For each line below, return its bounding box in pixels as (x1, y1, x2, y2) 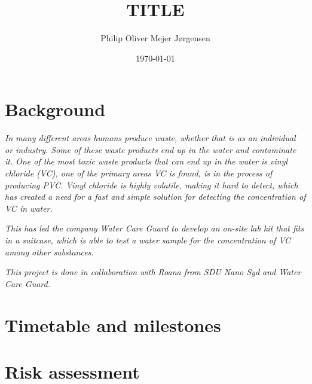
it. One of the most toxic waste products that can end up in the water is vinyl (5, 155, 288, 167)
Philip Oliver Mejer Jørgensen (100, 32, 210, 44)
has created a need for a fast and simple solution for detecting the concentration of (5, 190, 306, 203)
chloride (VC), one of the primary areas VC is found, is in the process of (5, 167, 273, 179)
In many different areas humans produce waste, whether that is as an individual (5, 132, 296, 144)
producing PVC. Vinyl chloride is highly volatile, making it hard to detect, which (5, 178, 298, 191)
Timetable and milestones (5, 312, 221, 337)
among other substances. (5, 245, 94, 258)
